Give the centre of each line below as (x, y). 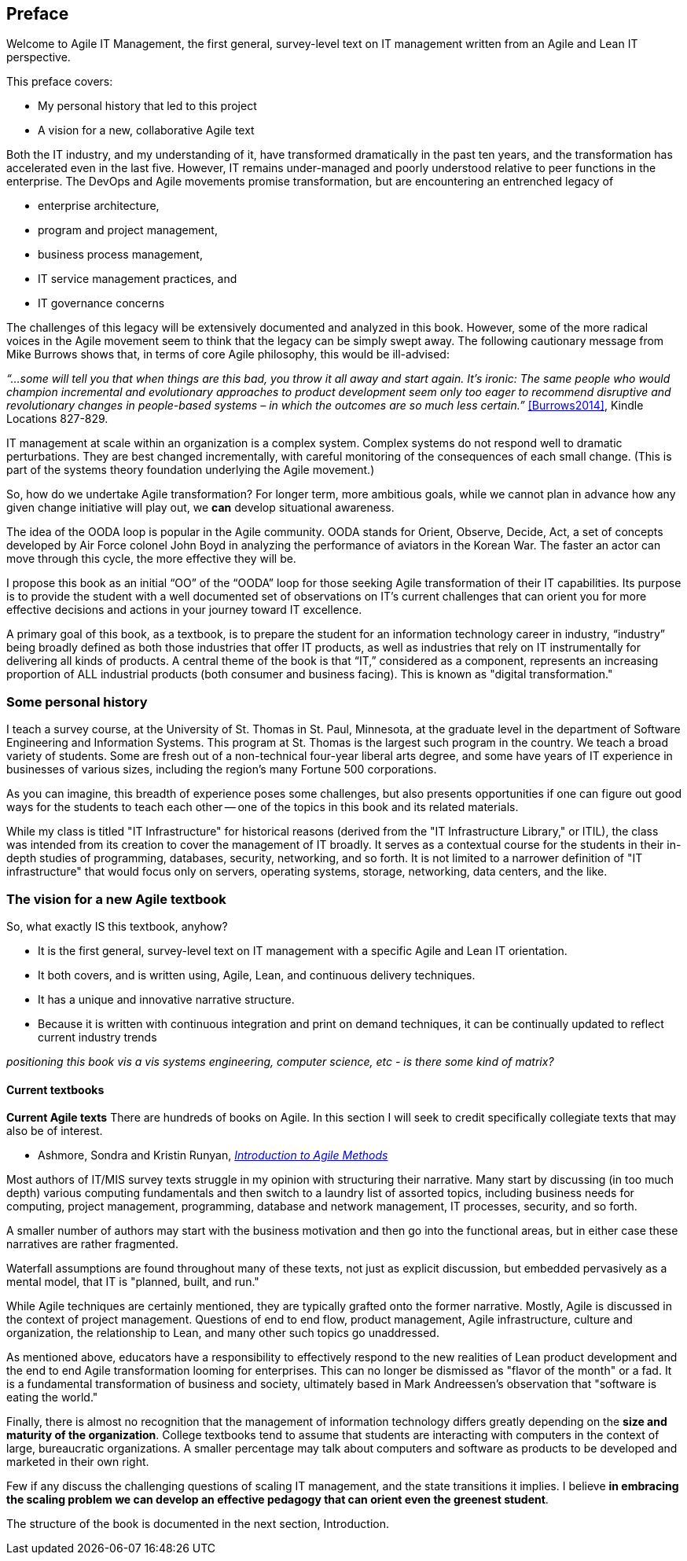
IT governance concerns (101, 303)
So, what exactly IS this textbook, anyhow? (117, 926)
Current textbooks (55, 1089)
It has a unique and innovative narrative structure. (166, 999)
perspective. (39, 57)
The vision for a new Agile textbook (116, 899)
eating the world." (52, 1398)
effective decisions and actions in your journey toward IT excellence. (184, 610)
